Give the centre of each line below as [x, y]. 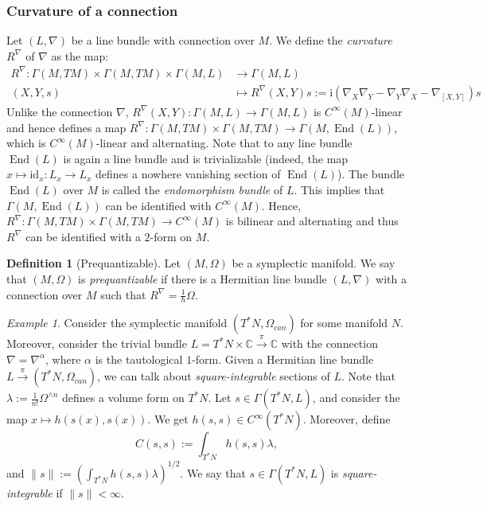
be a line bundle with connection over [163, 40]
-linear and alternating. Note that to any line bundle [224, 143]
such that [123, 294]
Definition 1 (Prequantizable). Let [94, 263]
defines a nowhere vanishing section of [188, 174]
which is [26, 143]
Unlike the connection [60, 111]
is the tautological [139, 359]
